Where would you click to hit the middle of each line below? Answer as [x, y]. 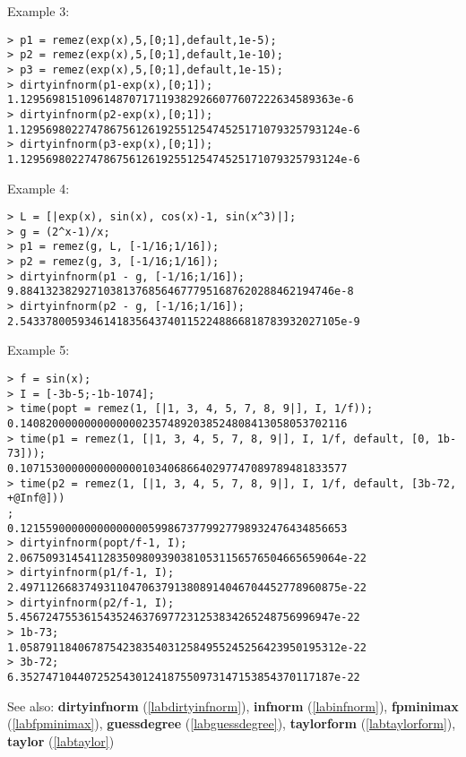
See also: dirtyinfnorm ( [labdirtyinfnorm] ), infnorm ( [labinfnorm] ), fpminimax [233, 705]
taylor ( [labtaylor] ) [61, 740]
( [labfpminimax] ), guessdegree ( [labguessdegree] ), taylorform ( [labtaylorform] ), [232, 723]
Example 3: [39, 11]
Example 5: [39, 350]
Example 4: [39, 188]
